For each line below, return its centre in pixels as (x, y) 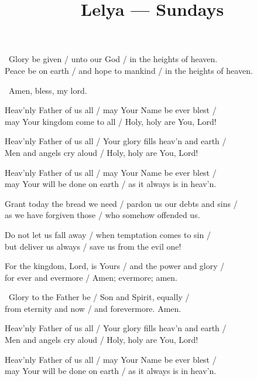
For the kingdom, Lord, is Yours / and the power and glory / (115, 266)
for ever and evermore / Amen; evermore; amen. (91, 277)
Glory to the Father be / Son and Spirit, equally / (99, 297)
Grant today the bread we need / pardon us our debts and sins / (121, 203)
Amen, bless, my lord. (48, 90)
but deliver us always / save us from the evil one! (93, 246)
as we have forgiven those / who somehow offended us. (102, 215)
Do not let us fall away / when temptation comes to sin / (108, 234)
